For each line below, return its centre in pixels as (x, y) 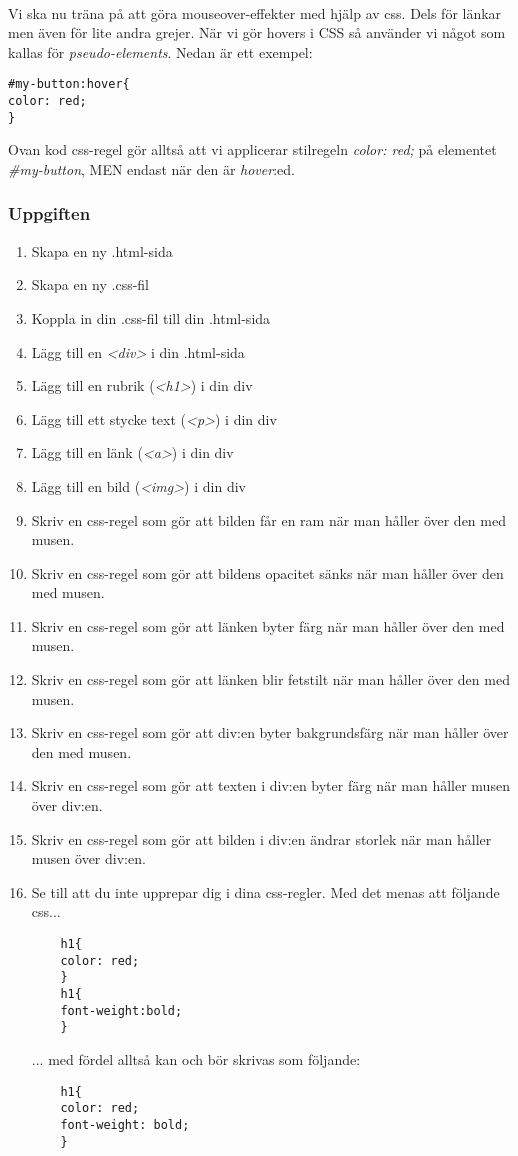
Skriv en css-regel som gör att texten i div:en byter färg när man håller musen (270, 785)
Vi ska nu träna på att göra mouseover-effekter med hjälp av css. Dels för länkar (255, 12)
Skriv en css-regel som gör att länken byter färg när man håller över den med (268, 625)
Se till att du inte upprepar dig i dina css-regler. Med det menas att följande (265, 891)
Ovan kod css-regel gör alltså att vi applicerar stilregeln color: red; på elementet (252, 149)
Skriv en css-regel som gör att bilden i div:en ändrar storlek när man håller (261, 838)
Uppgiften (49, 213)
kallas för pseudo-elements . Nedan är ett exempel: (160, 51)
